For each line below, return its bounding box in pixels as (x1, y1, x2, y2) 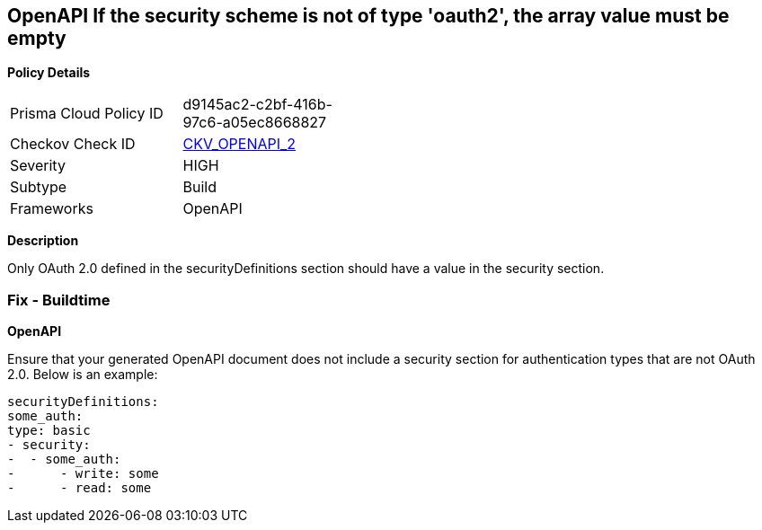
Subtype (10, 178, 67, 197)
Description (7, 233, 79, 249)
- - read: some (7, 481, 152, 496)
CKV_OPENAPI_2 (182, 135, 297, 154)
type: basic (7, 423, 91, 438)
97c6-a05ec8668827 (182, 113, 327, 132)
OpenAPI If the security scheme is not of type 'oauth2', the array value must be (7, 4, 730, 27)
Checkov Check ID (10, 135, 136, 154)
